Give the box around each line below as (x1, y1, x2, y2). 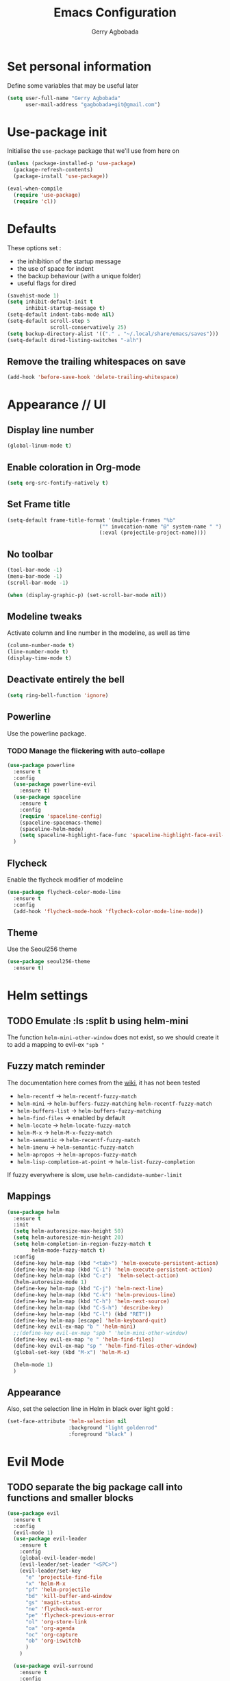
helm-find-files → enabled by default (16, 1113, 125, 1122)
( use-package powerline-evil (13, 781, 97, 788)
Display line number (7, 424, 94, 436)
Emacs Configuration (53, 5, 177, 21)
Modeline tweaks (7, 610, 82, 622)
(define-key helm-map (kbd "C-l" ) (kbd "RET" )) (13, 1311, 152, 1318)
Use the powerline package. (7, 729, 87, 738)
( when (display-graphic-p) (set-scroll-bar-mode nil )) (7, 592, 167, 598)
